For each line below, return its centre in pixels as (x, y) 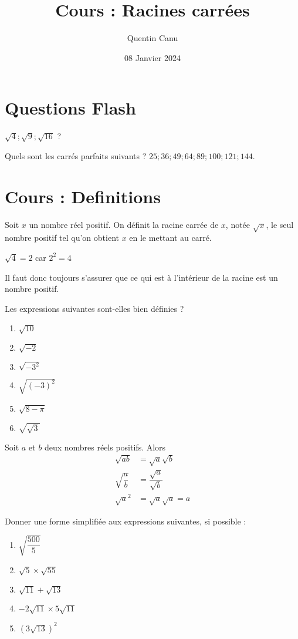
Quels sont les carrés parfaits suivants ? (76, 155)
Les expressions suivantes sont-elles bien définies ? (94, 308)
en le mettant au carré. (170, 238)
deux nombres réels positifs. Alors (105, 447)
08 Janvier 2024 (153, 57)
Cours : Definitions (83, 196)
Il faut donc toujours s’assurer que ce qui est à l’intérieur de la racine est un (141, 277)
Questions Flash (70, 108)
